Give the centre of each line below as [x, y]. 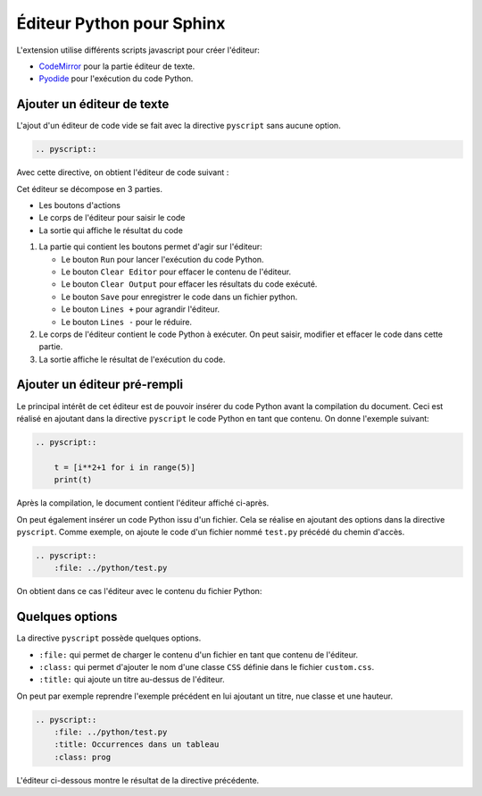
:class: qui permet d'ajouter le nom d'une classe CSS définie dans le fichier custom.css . [207, 666]
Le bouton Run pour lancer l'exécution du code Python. [162, 259]
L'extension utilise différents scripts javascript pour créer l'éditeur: [138, 50]
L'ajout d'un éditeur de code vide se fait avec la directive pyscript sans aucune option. [179, 126]
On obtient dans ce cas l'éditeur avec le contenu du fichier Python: [139, 591]
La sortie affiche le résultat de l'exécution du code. [132, 359]
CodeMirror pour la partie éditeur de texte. [117, 66]
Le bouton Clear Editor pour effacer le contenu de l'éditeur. [176, 272]
